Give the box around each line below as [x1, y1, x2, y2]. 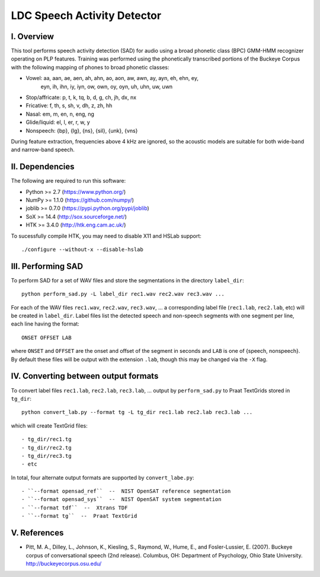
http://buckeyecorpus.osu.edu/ [25, 560, 102, 567]
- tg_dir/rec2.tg [21, 444, 72, 451]
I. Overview [11, 31, 55, 42]
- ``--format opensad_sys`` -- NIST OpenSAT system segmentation [21, 496, 222, 503]
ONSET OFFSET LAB [21, 334, 72, 341]
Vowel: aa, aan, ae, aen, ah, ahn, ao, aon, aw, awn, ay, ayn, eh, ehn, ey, [25, 75, 199, 82]
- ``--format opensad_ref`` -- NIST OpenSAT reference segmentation [21, 488, 231, 495]
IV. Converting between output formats [11, 371, 159, 381]
